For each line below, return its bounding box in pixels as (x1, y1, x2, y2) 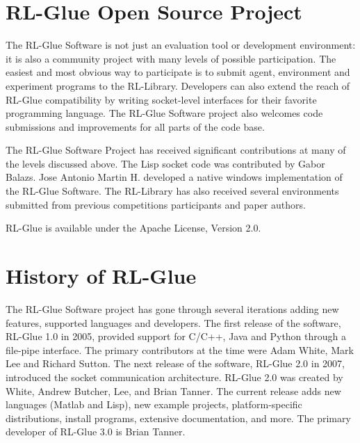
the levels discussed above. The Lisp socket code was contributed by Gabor (6, 156, 325, 170)
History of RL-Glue (6, 261, 197, 290)
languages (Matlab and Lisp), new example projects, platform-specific (6, 397, 302, 412)
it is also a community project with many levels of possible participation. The (6, 51, 336, 65)
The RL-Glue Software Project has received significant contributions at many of (6, 143, 346, 157)
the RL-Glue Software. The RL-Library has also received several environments (6, 184, 339, 198)
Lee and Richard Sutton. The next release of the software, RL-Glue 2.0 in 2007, (6, 356, 345, 371)
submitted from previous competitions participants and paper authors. (6, 197, 306, 211)
